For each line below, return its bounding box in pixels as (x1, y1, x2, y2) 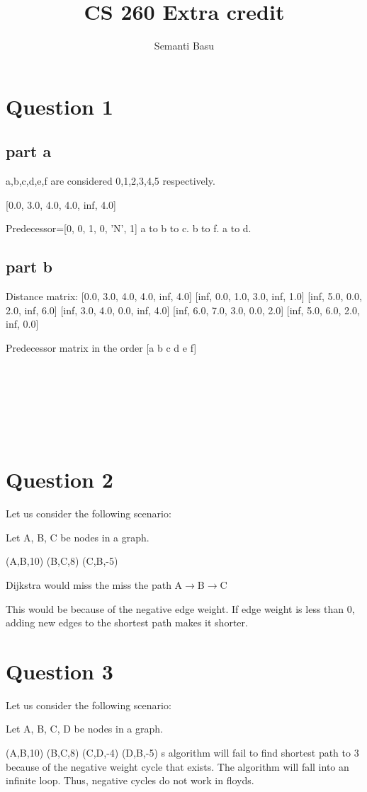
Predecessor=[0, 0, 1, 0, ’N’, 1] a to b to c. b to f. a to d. (6, 221, 252, 236)
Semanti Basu (154, 38, 215, 53)
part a (6, 140, 52, 162)
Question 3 (6, 656, 113, 685)
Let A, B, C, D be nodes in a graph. (6, 721, 163, 736)
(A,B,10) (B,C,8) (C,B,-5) (6, 553, 118, 568)
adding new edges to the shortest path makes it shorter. (6, 615, 248, 630)
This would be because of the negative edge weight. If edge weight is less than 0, (6, 601, 355, 616)
